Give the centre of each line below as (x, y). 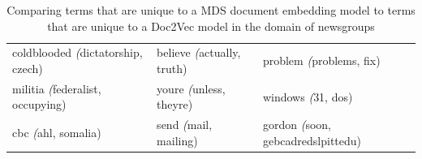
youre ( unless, (191, 88)
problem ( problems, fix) (321, 60)
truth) (172, 69)
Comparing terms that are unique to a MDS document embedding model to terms (211, 10)
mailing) (177, 140)
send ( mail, (185, 125)
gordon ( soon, (297, 125)
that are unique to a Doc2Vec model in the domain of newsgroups (211, 26)
